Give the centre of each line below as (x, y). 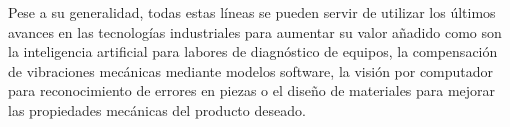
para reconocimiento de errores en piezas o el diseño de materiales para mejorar (252, 90)
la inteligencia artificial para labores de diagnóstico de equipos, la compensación (253, 51)
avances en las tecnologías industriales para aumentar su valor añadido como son (255, 31)
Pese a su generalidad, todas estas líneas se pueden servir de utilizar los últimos (252, 12)
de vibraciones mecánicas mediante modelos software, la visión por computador (251, 70)
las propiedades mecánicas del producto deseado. (157, 109)
